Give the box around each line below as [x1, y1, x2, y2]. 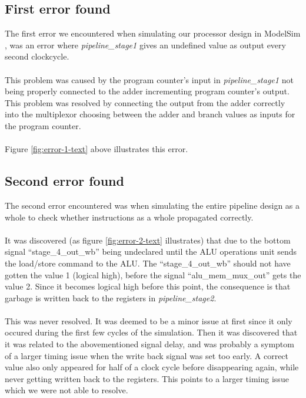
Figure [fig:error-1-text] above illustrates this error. [5, 143, 188, 155]
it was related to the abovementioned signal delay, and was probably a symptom [5, 338, 294, 350]
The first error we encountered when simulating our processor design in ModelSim [5, 27, 301, 40]
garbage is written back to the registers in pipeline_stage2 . [5, 291, 217, 304]
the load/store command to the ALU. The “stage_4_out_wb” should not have [5, 256, 291, 269]
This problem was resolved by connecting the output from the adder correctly [5, 96, 285, 108]
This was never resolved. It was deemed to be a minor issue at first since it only [5, 314, 292, 327]
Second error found [5, 172, 124, 190]
